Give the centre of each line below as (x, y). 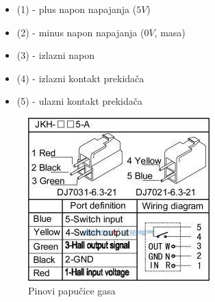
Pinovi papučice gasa (72, 290)
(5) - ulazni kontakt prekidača (80, 101)
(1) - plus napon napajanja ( (77, 9)
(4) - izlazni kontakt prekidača (80, 78)
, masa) (170, 32)
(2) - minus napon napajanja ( (80, 32)
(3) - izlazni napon (55, 55)
